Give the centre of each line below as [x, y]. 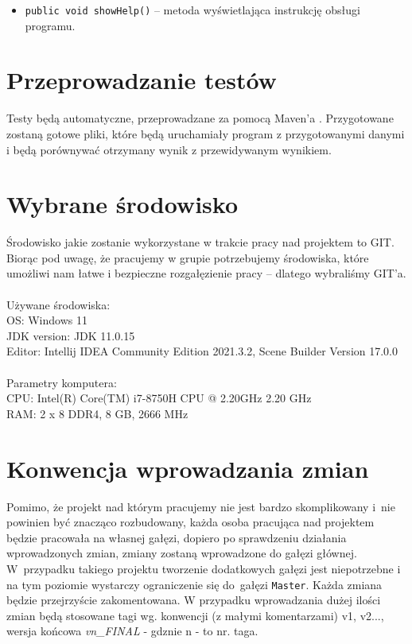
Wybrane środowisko [122, 204]
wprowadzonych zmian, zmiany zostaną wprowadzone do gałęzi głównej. [182, 553]
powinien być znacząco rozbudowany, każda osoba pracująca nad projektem [190, 522]
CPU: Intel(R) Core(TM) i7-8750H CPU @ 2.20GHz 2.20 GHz [159, 398]
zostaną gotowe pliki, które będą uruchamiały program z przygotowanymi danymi [206, 133]
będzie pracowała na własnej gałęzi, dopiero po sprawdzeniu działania [177, 537]
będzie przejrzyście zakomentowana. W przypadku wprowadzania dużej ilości [194, 600]
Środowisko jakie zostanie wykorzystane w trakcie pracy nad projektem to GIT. [200, 242]
